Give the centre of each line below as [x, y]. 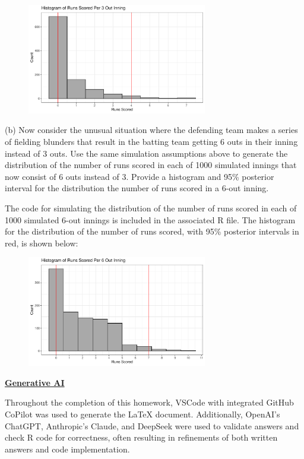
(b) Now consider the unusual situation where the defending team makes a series [151, 130]
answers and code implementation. [67, 449]
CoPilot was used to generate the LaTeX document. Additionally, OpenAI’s [142, 414]
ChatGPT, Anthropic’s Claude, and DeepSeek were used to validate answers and [152, 425]
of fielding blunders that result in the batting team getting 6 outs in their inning [151, 142]
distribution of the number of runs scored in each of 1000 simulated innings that [151, 165]
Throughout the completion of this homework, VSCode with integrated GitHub [149, 402]
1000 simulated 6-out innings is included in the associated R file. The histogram [150, 219]
